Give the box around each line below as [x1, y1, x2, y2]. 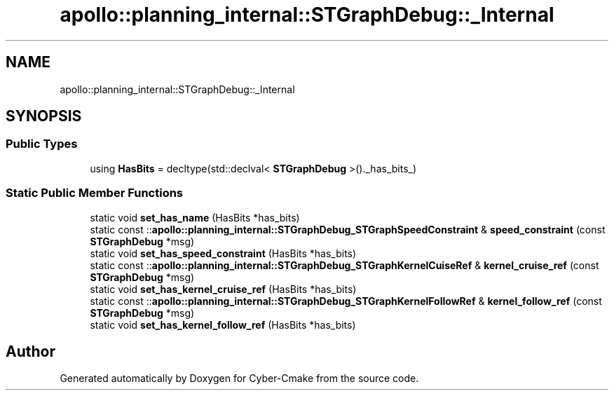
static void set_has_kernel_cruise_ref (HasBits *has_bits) [90, 282, 357, 295]
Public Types [6, 137, 78, 151]
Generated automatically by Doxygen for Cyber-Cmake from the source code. [60, 372, 419, 385]
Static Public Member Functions [6, 186, 184, 200]
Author [6, 342, 55, 360]
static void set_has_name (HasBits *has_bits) [90, 211, 300, 224]
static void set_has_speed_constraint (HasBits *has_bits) [90, 247, 357, 259]
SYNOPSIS [6, 107, 82, 125]
